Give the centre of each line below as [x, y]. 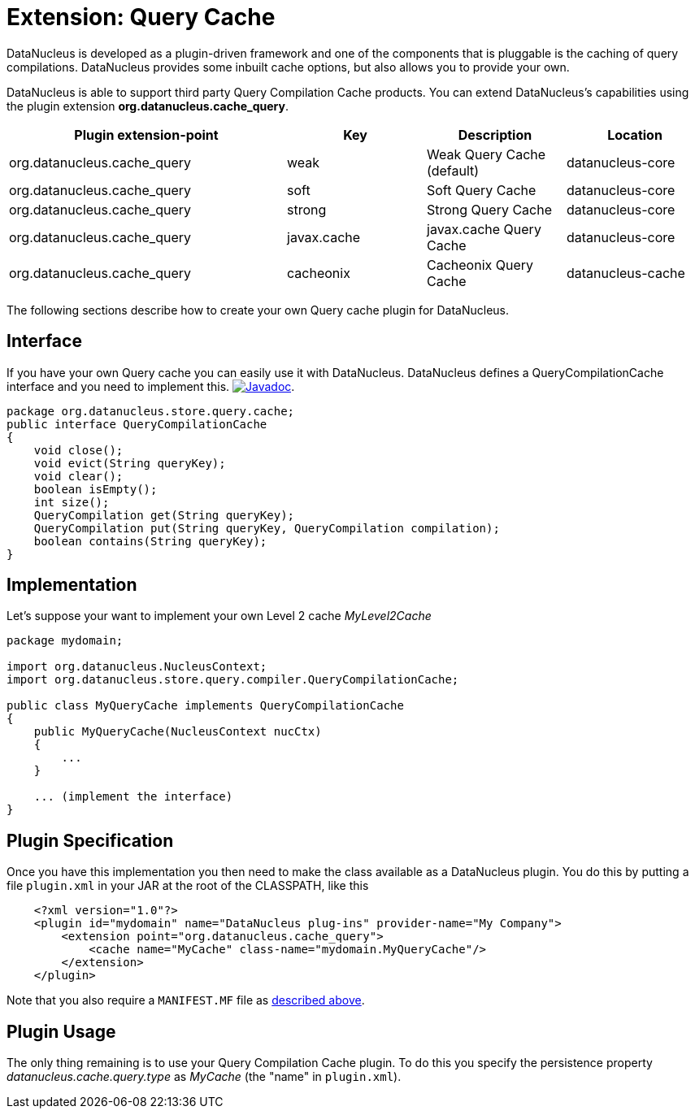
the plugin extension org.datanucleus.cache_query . [148, 106]
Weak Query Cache [486, 154]
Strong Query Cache [490, 209]
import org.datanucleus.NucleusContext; [137, 667]
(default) [453, 170]
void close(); [78, 450]
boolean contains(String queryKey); [150, 541]
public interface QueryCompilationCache [137, 424]
